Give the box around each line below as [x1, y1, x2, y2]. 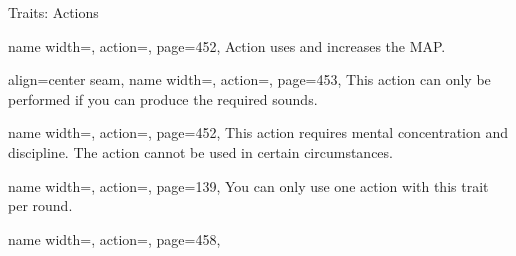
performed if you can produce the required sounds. [8, 88, 318, 109]
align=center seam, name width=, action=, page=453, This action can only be [8, 69, 491, 90]
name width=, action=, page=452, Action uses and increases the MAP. [8, 35, 446, 56]
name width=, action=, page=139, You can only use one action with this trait [8, 175, 489, 196]
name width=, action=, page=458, [8, 228, 221, 249]
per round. [8, 195, 73, 216]
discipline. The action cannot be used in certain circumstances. [8, 141, 393, 162]
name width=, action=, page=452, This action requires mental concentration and [8, 122, 509, 143]
